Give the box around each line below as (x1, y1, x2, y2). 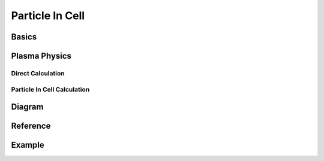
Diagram (11, 102, 44, 112)
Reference (11, 121, 51, 131)
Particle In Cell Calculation (11, 85, 90, 93)
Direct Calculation (11, 69, 65, 77)
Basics (11, 32, 37, 42)
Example (11, 140, 44, 150)
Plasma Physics (11, 51, 72, 61)
